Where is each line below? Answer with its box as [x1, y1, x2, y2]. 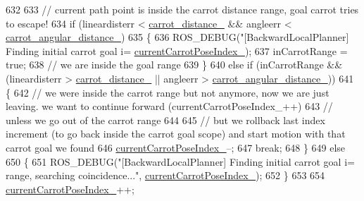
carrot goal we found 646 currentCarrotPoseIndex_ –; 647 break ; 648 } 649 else [6, 140, 346, 154]
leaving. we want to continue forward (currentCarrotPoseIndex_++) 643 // [6, 99, 333, 114]
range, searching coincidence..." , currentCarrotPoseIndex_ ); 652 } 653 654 [6, 168, 325, 183]
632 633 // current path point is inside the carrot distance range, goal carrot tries [6, 2, 359, 16]
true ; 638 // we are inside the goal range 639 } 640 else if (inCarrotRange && [6, 57, 343, 72]
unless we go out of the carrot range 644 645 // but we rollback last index [6, 112, 325, 127]
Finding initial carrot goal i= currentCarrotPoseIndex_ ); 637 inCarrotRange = [6, 43, 348, 58]
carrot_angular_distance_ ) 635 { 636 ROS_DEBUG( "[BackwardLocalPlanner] [6, 30, 349, 44]
